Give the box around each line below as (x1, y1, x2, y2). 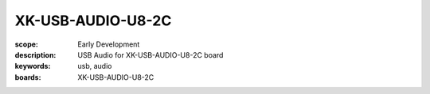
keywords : (14, 62, 51, 71)
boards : (14, 72, 41, 82)
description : (14, 50, 57, 59)
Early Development (77, 39, 140, 49)
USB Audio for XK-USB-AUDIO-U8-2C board (77, 50, 224, 59)
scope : (14, 39, 39, 49)
